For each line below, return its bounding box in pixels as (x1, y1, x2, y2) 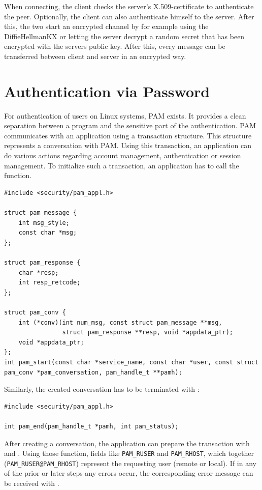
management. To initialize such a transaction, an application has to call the (4, 160, 239, 170)
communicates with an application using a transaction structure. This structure (4, 130, 252, 140)
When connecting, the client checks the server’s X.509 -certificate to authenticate (4, 1, 254, 11)
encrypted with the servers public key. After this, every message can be (4, 41, 225, 51)
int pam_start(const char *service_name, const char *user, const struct (4, 358, 259, 366)
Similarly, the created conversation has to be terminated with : (4, 384, 200, 394)
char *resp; (18, 269, 59, 276)
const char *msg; (18, 229, 77, 237)
